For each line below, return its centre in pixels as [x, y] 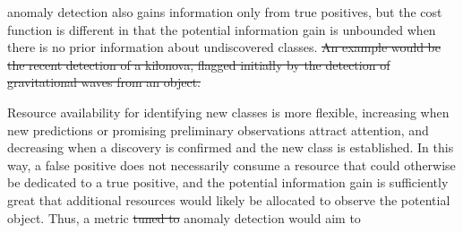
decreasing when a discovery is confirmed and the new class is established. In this [231, 147]
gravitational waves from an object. [104, 82]
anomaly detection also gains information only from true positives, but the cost [225, 12]
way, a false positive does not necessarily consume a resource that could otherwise [231, 164]
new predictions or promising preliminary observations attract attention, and [218, 129]
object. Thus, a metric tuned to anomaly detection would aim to [184, 217]
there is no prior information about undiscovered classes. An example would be [224, 47]
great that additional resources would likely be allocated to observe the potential [229, 199]
